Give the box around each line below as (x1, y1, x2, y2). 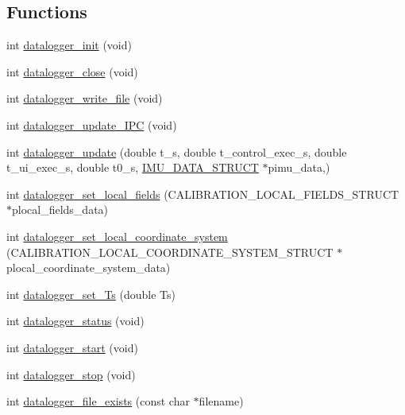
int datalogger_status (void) (6, 312, 145, 329)
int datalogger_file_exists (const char (6, 393, 190, 409)
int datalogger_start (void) (6, 339, 138, 355)
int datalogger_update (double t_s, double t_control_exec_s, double (6, 143, 347, 160)
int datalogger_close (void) (6, 63, 138, 80)
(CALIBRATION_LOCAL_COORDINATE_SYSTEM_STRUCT (6, 243, 334, 260)
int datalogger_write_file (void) (6, 90, 163, 107)
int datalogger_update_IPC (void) (6, 116, 177, 133)
